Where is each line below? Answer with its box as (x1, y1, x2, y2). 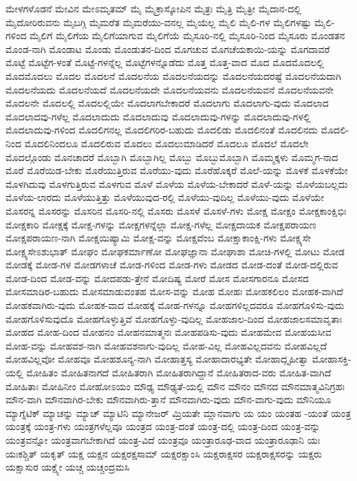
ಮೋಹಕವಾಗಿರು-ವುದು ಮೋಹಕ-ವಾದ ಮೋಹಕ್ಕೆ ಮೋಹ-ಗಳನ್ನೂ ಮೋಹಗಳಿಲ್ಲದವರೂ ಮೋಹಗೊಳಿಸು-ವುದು (6, 298, 345, 312)
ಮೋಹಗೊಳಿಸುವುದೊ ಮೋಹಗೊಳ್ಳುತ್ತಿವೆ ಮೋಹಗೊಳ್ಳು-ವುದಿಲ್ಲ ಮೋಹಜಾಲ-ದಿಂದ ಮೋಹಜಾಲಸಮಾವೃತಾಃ (6, 311, 343, 325)
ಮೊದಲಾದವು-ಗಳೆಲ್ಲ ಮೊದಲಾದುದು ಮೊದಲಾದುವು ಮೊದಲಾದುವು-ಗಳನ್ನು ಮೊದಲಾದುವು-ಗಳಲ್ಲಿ (6, 109, 311, 123)
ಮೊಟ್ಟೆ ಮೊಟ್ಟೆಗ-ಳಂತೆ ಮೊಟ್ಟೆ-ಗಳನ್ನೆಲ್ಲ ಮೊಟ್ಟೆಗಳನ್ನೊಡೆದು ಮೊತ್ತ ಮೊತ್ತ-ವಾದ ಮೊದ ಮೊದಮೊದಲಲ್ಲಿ (6, 55, 324, 70)
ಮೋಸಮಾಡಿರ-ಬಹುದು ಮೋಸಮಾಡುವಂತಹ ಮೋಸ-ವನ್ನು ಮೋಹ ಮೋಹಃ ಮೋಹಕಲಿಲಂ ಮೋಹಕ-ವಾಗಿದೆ (6, 284, 343, 299)
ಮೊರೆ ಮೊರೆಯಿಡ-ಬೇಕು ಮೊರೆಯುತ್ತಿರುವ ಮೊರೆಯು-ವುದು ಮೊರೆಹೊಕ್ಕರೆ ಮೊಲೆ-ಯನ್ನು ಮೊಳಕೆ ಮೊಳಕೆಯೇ (6, 163, 348, 178)
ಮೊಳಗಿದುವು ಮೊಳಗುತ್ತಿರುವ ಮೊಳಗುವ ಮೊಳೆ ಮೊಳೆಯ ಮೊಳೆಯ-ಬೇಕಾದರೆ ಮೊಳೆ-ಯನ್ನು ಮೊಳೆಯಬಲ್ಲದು (6, 176, 348, 191)
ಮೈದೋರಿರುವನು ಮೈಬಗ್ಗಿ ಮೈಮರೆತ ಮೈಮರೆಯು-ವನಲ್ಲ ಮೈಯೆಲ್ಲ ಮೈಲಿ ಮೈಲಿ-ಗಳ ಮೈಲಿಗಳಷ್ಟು (6, 14, 312, 29)
